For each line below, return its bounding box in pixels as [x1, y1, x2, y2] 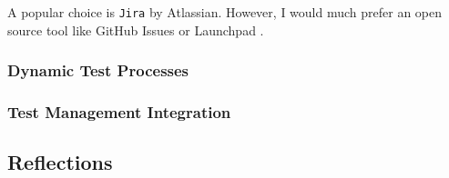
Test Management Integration [7, 101, 231, 124]
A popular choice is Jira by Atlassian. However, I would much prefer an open [7, 3, 443, 21]
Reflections [7, 148, 113, 176]
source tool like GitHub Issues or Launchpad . [7, 20, 264, 39]
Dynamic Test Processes [7, 59, 189, 82]
